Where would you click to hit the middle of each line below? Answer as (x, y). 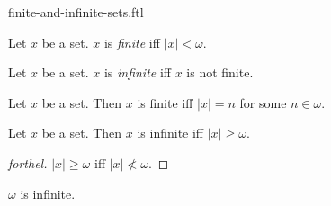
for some (263, 102)
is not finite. (220, 72)
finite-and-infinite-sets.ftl (76, 12)
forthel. (28, 162)
